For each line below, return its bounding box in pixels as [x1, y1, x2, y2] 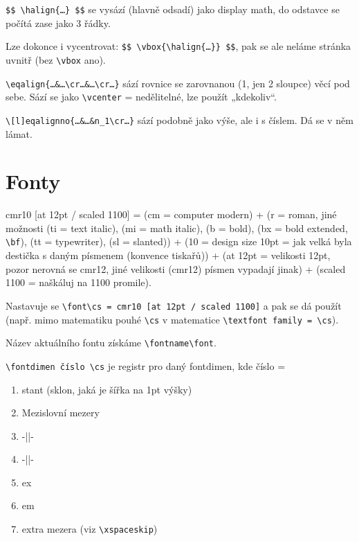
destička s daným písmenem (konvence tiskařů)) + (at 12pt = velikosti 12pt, [6, 248, 331, 263]
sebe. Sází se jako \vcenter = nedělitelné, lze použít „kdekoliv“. [6, 89, 277, 104]
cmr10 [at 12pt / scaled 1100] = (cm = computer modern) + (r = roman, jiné [6, 207, 337, 222]
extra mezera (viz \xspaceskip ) [21, 522, 158, 536]
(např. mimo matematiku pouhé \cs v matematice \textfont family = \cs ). [6, 312, 339, 326]
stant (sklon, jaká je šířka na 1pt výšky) [21, 382, 192, 396]
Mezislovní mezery [21, 405, 100, 420]
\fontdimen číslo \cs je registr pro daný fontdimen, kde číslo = [6, 358, 286, 373]
